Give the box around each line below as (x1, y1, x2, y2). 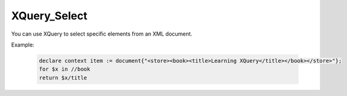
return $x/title (39, 74, 88, 81)
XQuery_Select (11, 9, 88, 22)
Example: (11, 41, 34, 48)
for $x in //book (39, 66, 91, 72)
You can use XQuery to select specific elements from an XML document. (11, 30, 193, 37)
